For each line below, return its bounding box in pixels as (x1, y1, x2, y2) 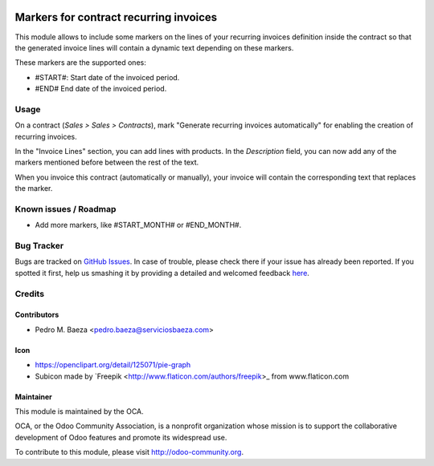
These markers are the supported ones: (14, 58, 146, 67)
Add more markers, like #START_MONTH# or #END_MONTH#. (35, 221, 242, 230)
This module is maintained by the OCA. (14, 406, 144, 416)
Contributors (14, 310, 59, 320)
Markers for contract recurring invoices (14, 10, 218, 24)
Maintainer (14, 391, 52, 401)
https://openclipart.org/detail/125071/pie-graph (35, 360, 191, 370)
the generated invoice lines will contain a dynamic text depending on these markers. (14, 43, 294, 52)
